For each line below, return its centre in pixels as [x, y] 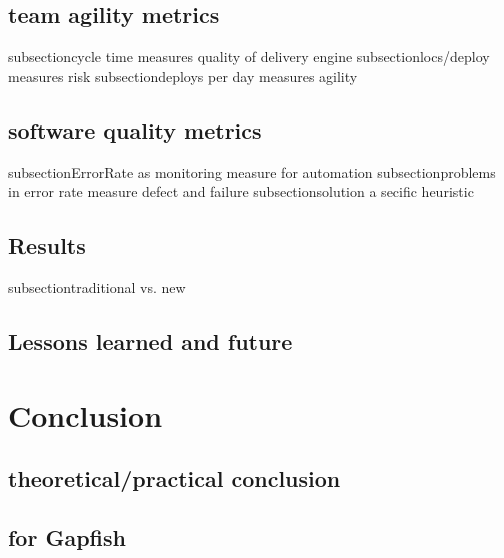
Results [47, 245]
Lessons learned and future [150, 340]
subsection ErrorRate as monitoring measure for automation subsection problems [252, 171]
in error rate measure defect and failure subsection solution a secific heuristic [241, 191]
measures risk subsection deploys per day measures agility [183, 75]
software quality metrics [135, 129]
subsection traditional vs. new [97, 286]
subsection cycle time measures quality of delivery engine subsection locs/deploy [249, 56]
